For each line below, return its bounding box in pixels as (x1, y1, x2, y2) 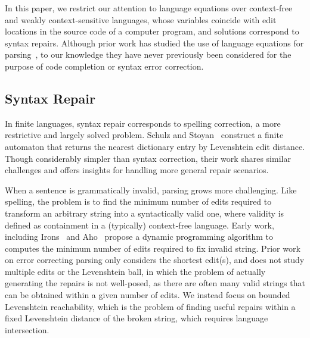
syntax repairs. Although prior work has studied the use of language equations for (5, 36, 304, 49)
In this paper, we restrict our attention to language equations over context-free (5, 2, 293, 14)
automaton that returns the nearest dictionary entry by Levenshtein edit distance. (5, 140, 305, 152)
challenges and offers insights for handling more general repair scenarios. (5, 164, 269, 176)
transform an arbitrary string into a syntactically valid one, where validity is (5, 206, 284, 219)
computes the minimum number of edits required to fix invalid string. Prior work (5, 242, 300, 254)
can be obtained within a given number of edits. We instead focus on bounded (5, 289, 290, 301)
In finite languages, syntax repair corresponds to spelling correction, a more (5, 117, 281, 129)
